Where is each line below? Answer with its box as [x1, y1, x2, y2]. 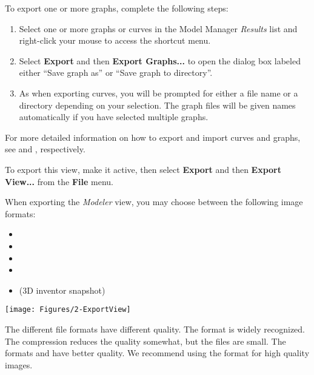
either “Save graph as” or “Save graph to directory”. [19, 66, 213, 79]
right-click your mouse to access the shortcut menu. [19, 34, 211, 47]
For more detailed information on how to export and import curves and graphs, [5, 130, 301, 143]
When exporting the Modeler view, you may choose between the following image [5, 195, 303, 208]
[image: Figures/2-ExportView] [5, 305, 131, 314]
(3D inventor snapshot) [19, 283, 105, 296]
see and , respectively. [5, 143, 85, 155]
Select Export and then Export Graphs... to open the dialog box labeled [19, 54, 301, 67]
